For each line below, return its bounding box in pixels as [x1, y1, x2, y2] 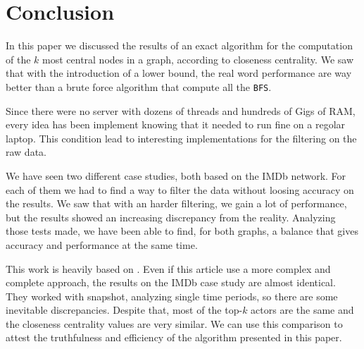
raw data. [6, 145, 46, 159]
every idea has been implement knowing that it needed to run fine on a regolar [6, 117, 346, 132]
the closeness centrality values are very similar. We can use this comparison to [6, 316, 343, 331]
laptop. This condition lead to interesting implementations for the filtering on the [6, 130, 357, 145]
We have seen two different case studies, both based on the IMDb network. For [6, 168, 346, 183]
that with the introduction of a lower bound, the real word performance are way [6, 66, 352, 80]
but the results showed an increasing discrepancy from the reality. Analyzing [6, 209, 336, 224]
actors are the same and [251, 302, 354, 317]
